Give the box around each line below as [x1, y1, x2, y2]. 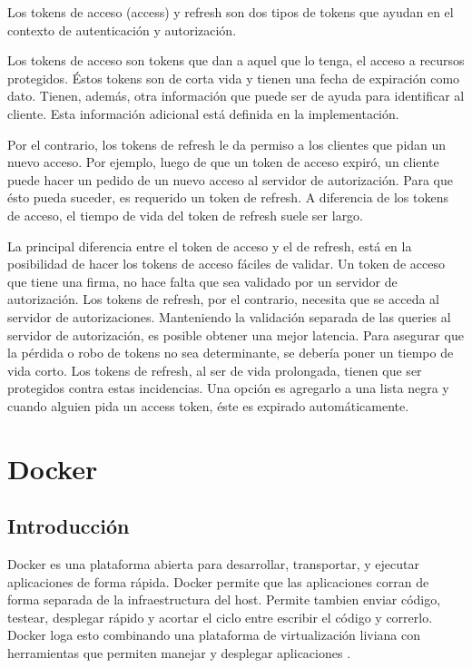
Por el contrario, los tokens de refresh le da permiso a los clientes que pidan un [7, 134, 447, 153]
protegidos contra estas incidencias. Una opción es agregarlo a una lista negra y [7, 378, 449, 398]
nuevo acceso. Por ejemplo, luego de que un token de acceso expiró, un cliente [7, 152, 439, 172]
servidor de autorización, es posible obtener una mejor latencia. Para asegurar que [7, 325, 464, 344]
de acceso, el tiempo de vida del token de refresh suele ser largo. [7, 205, 364, 224]
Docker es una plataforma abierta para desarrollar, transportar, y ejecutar [7, 555, 419, 574]
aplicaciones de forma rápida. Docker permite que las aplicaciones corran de [7, 572, 429, 591]
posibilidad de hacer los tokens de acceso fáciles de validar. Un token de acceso [7, 254, 445, 273]
